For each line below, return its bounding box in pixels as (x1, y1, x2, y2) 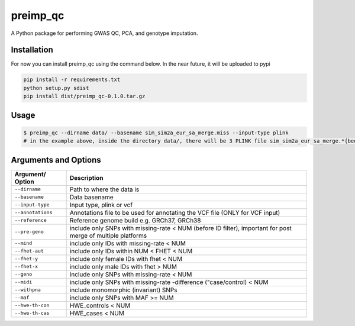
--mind (14, 240, 33, 247)
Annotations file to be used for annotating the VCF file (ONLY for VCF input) (69, 208, 280, 217)
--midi (14, 279, 33, 285)
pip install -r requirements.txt (23, 76, 121, 83)
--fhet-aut (14, 248, 44, 254)
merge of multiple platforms (69, 231, 147, 240)
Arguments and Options (11, 154, 102, 165)
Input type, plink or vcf (69, 201, 133, 209)
